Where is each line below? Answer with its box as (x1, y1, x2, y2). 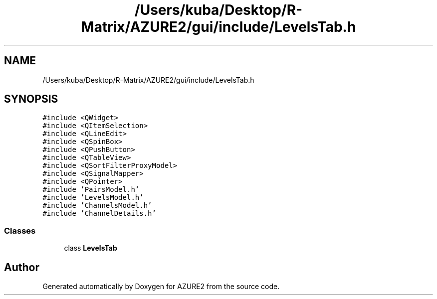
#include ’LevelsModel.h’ (42, 193, 144, 202)
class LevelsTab (64, 244, 117, 253)
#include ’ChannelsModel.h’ (42, 201, 152, 210)
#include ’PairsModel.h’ (42, 185, 140, 194)
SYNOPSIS (4, 93, 58, 106)
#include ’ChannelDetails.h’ (42, 209, 156, 218)
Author (4, 261, 39, 274)
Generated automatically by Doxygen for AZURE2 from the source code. (42, 282, 280, 291)
